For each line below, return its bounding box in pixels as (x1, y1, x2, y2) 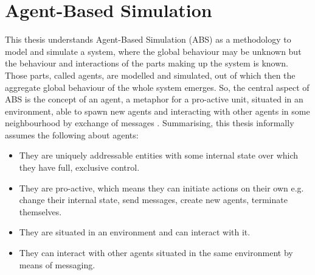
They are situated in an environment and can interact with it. (19, 226, 251, 238)
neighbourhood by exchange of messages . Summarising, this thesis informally (5, 116, 294, 129)
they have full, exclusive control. (19, 161, 140, 174)
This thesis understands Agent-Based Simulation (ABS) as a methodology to (5, 33, 291, 46)
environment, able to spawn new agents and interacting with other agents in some (5, 104, 310, 117)
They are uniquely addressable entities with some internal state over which (19, 149, 299, 162)
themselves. (19, 205, 62, 218)
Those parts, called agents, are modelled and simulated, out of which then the (5, 68, 296, 81)
